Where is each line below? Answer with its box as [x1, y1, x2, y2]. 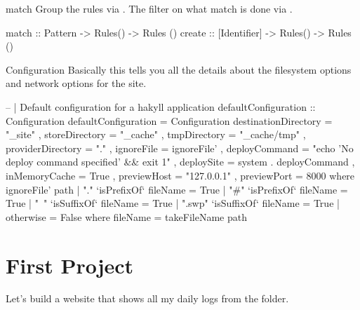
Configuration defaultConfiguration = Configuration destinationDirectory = [6, 113, 333, 128]
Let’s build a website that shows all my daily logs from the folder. [6, 291, 289, 306]
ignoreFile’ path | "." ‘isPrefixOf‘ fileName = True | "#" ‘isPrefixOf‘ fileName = [6, 182, 348, 196]
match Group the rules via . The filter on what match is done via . [6, 1, 293, 15]
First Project [6, 250, 134, 279]
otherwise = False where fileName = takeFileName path [6, 209, 247, 224]
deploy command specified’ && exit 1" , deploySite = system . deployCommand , [6, 154, 355, 169]
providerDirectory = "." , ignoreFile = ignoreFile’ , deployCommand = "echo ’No [6, 140, 354, 155]
